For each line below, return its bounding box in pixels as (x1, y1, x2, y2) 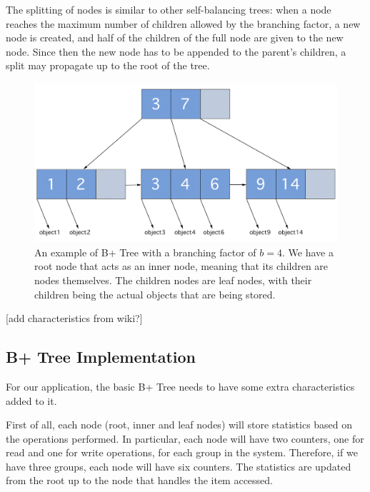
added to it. (6, 393, 57, 408)
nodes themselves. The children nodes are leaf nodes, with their (34, 272, 312, 287)
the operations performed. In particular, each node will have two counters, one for (6, 431, 364, 446)
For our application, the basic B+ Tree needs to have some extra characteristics (6, 378, 355, 393)
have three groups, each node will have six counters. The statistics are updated (6, 458, 351, 473)
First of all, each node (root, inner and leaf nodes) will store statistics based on (6, 417, 353, 432)
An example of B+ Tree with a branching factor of (34, 244, 256, 259)
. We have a (281, 244, 334, 259)
